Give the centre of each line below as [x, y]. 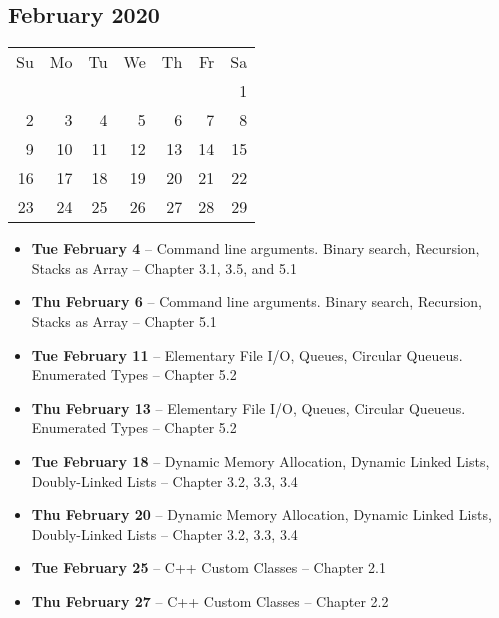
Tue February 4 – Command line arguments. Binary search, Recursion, [255, 248]
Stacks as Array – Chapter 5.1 [124, 320]
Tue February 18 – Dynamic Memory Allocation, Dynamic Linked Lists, [260, 460]
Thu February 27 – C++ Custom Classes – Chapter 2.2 [210, 600]
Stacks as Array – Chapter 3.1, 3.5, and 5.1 [164, 267]
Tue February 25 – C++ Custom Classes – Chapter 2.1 [208, 567]
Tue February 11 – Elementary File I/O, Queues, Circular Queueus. [247, 354]
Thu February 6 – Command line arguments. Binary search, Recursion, [256, 301]
